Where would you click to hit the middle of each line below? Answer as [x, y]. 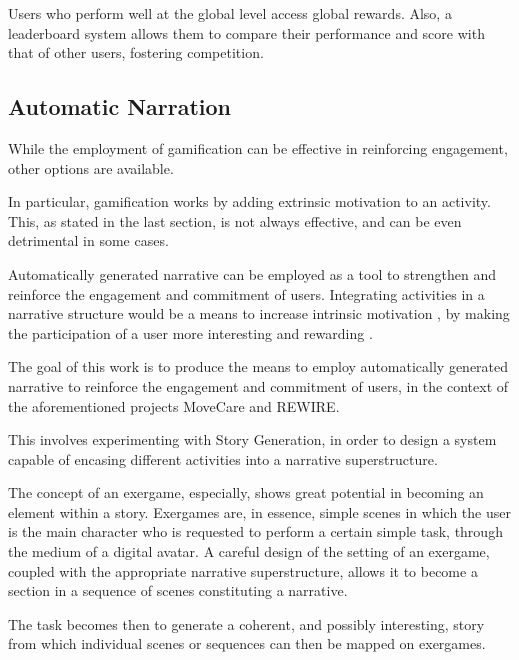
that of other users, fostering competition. [136, 52]
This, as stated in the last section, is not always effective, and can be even [235, 220]
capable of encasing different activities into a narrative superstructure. [223, 458]
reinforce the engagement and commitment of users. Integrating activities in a [246, 293]
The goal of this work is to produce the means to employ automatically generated [258, 366]
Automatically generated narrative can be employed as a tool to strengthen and [252, 273]
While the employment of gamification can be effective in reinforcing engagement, [258, 147]
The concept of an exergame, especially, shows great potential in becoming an [246, 492]
